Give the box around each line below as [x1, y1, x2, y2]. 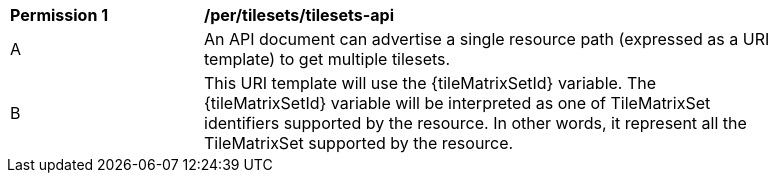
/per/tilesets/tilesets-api [204, 5, 394, 25]
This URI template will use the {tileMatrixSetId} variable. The [204, 73, 657, 93]
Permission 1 [10, 5, 109, 25]
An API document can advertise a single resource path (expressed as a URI [204, 29, 770, 49]
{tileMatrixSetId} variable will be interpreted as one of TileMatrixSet [204, 93, 711, 113]
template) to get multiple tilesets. [204, 49, 451, 69]
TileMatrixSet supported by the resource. [204, 133, 514, 153]
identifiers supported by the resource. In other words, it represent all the [204, 113, 747, 133]
